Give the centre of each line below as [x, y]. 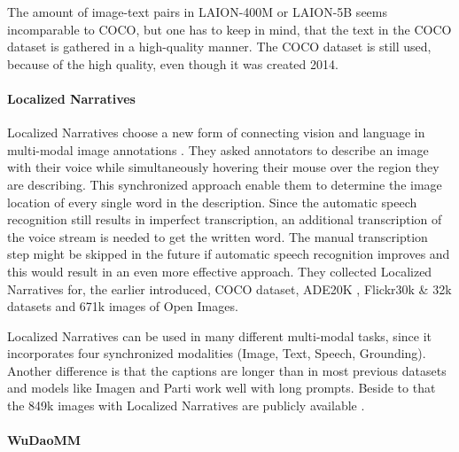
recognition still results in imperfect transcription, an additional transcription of [225, 219]
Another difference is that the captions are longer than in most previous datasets [227, 370]
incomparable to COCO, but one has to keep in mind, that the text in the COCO [229, 29]
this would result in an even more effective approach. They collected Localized [220, 271]
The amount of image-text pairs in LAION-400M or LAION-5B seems [198, 12]
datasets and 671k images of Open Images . [123, 306]
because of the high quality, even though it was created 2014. [173, 63]
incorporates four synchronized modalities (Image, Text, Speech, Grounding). [217, 353]
